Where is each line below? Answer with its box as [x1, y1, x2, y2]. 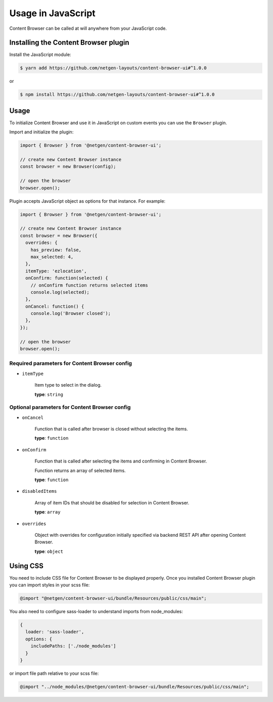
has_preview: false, [30, 247, 82, 253]
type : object [34, 548, 63, 554]
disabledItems [22, 488, 57, 494]
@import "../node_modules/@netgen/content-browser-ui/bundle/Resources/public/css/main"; [20, 684, 250, 689]
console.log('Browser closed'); [30, 311, 111, 316]
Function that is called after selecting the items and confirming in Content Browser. [34, 458, 207, 464]
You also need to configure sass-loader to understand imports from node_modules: [9, 609, 183, 615]
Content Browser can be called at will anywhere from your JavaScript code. [9, 25, 167, 31]
